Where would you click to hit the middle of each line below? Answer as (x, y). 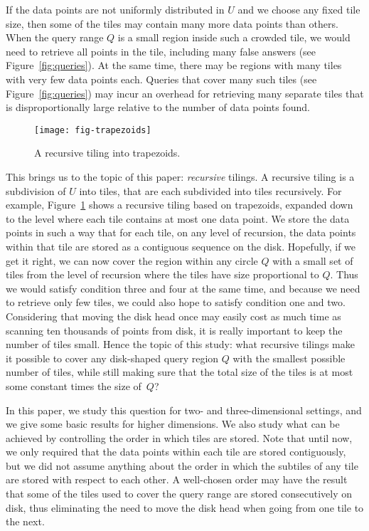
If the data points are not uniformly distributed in (115, 9)
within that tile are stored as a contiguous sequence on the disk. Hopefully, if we (181, 246)
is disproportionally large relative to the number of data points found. (158, 107)
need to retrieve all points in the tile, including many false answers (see (161, 51)
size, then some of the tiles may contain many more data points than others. (172, 23)
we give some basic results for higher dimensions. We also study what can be (173, 424)
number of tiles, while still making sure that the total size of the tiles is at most (180, 372)
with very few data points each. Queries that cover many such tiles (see (161, 79)
